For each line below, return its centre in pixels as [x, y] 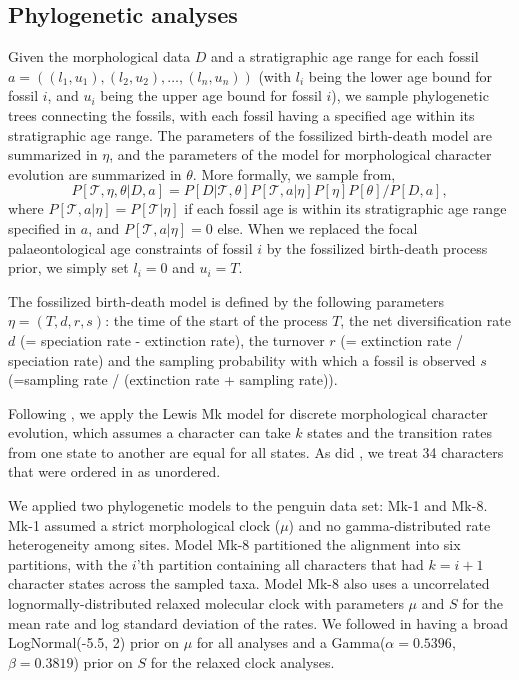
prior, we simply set [68, 267]
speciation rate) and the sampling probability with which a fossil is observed [242, 359]
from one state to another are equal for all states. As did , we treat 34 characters [256, 451]
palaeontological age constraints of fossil [130, 247]
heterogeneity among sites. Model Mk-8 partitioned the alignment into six [234, 544]
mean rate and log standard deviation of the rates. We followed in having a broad [258, 622]
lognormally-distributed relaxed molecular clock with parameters [206, 603]
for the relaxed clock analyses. [242, 661]
